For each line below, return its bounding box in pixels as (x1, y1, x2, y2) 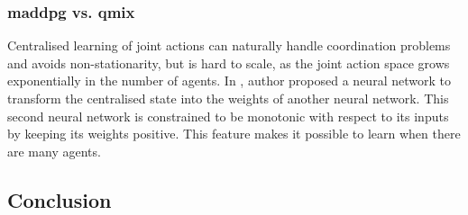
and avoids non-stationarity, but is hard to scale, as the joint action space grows (7, 53, 450, 72)
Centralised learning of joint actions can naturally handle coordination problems (7, 36, 451, 55)
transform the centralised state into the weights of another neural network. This (7, 89, 449, 107)
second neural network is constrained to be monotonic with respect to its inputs (7, 106, 449, 125)
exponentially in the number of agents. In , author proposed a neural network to (7, 71, 451, 90)
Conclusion (7, 185, 112, 213)
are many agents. (7, 141, 101, 160)
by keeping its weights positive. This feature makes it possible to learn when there (7, 124, 461, 143)
